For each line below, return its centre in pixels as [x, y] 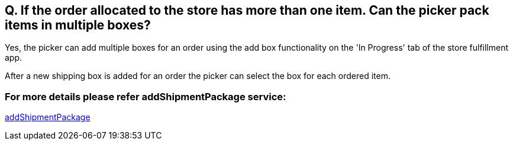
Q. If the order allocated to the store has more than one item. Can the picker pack [247, 10]
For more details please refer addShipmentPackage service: [146, 96]
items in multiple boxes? [78, 25]
